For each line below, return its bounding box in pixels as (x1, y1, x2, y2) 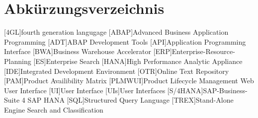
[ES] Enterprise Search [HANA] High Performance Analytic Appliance (33, 56, 243, 66)
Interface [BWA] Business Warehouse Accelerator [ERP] (4, 46, 172, 57)
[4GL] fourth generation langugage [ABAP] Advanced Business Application (4, 27, 229, 37)
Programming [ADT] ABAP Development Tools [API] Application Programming (4, 36, 246, 47)
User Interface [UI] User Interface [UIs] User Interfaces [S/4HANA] (4, 85, 203, 95)
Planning (4, 56, 31, 66)
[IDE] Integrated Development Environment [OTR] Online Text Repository (4, 65, 229, 76)
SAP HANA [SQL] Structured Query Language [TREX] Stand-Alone (27, 95, 234, 105)
